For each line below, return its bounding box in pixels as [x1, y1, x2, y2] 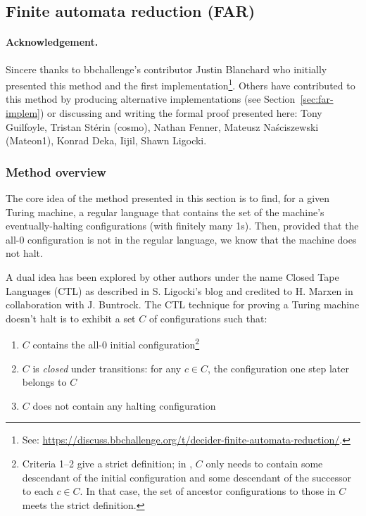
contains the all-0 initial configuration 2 [32, 335, 200, 352]
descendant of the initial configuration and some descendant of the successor [22, 470, 351, 484]
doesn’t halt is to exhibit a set [6, 310, 136, 325]
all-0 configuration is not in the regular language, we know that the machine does [6, 232, 357, 246]
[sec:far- [300, 92, 334, 106]
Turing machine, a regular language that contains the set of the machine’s [6, 204, 324, 219]
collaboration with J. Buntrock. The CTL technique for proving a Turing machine [6, 297, 360, 312]
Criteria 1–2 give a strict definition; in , [22, 455, 193, 470]
